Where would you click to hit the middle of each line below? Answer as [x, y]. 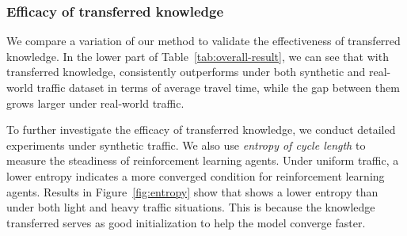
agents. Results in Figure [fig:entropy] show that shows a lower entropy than [192, 191]
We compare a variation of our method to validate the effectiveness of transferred [203, 41]
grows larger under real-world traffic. [95, 103]
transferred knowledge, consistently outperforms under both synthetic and [186, 72]
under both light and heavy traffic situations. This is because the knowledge [191, 207]
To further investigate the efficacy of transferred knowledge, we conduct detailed [201, 129]
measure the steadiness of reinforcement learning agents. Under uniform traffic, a [203, 160]
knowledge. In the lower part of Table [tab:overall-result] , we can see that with [198, 56]
